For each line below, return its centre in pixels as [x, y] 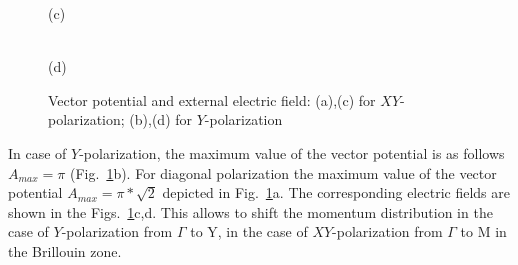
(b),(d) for [161, 119]
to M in [483, 231]
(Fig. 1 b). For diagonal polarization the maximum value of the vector [283, 172]
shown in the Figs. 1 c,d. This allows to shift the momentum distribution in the [250, 211]
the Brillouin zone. [65, 250]
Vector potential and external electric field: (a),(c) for [212, 99]
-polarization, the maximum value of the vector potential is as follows [292, 152]
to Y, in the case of [249, 231]
